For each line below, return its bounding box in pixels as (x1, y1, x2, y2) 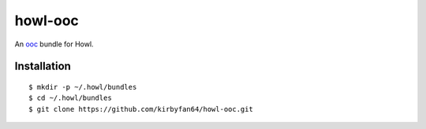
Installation (14, 60, 71, 73)
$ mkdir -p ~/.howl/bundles (28, 83, 137, 91)
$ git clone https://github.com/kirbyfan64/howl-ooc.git (28, 105, 254, 113)
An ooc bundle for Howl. (14, 39, 94, 49)
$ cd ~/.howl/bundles (28, 94, 112, 102)
